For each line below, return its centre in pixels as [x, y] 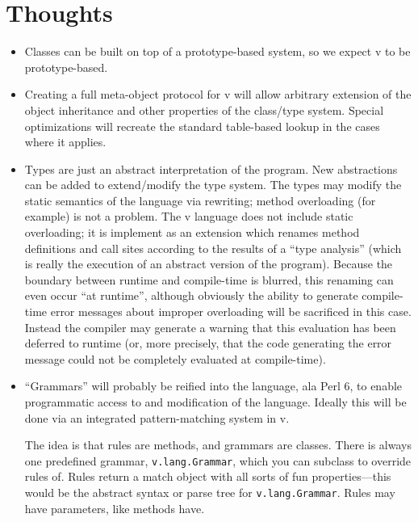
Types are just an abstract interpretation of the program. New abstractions [211, 168]
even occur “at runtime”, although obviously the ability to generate [191, 295]
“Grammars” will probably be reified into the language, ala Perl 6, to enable [213, 386]
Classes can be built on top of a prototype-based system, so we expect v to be [217, 51]
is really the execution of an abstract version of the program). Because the [209, 264]
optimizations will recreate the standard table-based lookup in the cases [202, 126]
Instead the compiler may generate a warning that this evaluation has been [210, 327]
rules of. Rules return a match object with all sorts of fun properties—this [208, 476]
